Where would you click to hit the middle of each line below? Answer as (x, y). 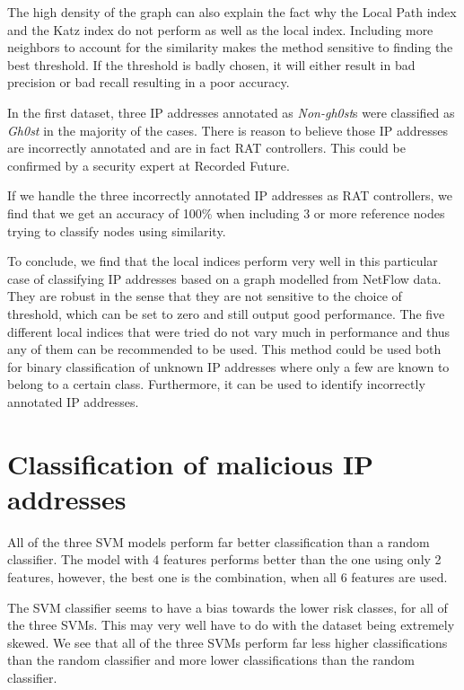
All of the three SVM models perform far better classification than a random (219, 541)
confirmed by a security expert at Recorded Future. (149, 165)
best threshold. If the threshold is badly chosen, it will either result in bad (211, 64)
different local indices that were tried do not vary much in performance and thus (229, 331)
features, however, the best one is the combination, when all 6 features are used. (228, 576)
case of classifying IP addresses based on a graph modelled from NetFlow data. (224, 278)
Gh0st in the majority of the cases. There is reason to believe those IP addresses (228, 130)
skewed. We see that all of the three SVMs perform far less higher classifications (228, 642)
